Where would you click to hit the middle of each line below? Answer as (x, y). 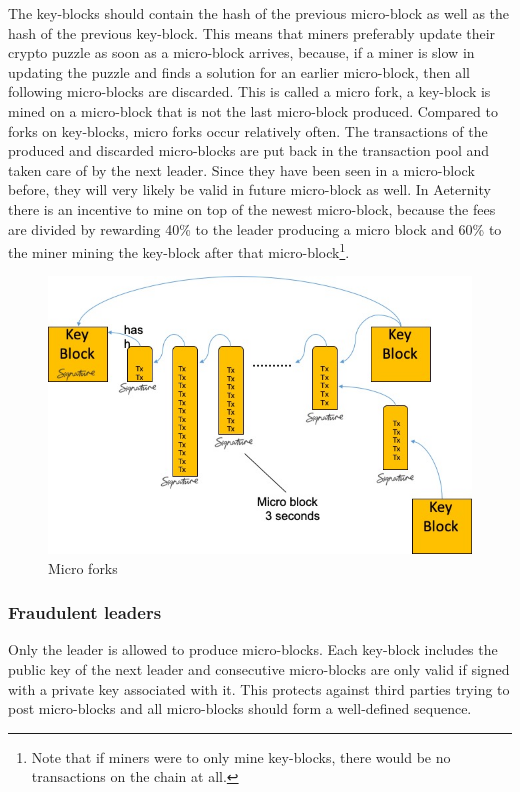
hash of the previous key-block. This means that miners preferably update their (252, 32)
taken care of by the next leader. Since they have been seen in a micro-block (241, 169)
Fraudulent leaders (85, 612)
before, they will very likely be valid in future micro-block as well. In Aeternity (249, 189)
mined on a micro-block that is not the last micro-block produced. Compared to (253, 110)
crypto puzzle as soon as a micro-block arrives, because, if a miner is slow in (241, 52)
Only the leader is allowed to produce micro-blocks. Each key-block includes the (253, 649)
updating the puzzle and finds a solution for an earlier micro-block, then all (239, 71)
